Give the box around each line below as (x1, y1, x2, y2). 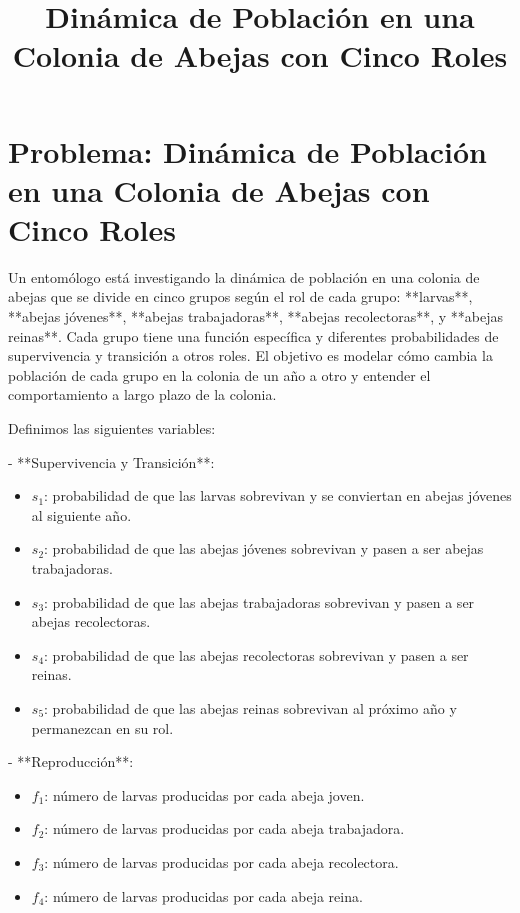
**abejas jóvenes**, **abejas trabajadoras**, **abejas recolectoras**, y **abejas (8, 306, 503, 327)
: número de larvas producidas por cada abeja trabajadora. (44, 818, 405, 839)
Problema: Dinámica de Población (8, 130, 487, 171)
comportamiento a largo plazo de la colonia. (8, 384, 277, 405)
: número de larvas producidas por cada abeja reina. (44, 885, 363, 906)
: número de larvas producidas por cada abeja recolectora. (44, 851, 399, 872)
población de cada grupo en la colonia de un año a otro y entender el (8, 364, 431, 385)
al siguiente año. (31, 504, 132, 525)
